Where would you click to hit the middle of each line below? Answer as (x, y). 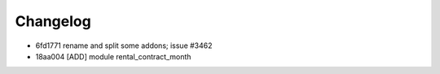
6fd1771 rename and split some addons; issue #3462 (124, 46)
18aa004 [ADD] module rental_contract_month (113, 56)
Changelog (53, 21)
